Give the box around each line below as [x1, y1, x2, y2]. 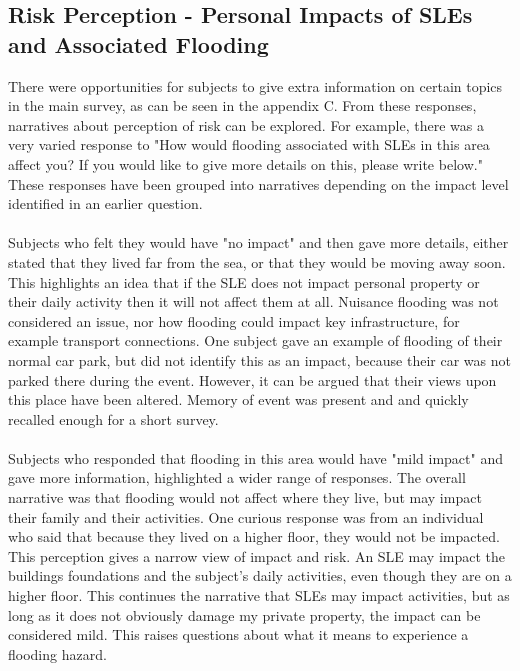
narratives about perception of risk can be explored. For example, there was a [8, 114, 484, 135]
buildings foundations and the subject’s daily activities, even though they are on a [8, 565, 512, 586]
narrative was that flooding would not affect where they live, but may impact [8, 487, 482, 508]
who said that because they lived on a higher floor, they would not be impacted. [8, 526, 500, 547]
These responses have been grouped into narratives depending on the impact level [8, 173, 509, 194]
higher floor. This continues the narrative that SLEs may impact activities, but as [8, 585, 510, 606]
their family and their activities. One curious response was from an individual [8, 506, 484, 527]
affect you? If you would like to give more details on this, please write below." [8, 153, 483, 174]
